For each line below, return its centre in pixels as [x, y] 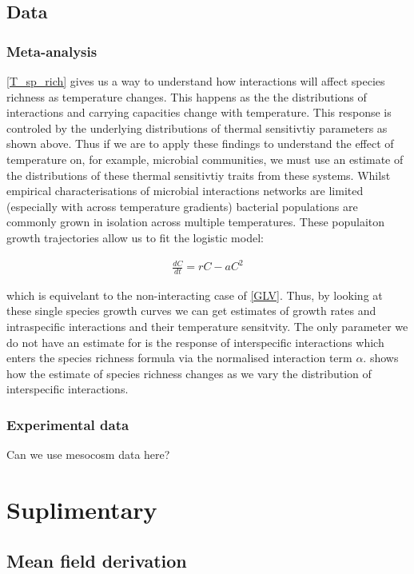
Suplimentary [82, 510]
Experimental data [68, 424]
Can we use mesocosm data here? [88, 454]
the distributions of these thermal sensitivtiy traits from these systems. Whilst [199, 175]
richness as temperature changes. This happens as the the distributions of [187, 96]
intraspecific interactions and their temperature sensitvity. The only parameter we [207, 327]
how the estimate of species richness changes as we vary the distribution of [189, 373]
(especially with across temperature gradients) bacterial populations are [182, 206]
